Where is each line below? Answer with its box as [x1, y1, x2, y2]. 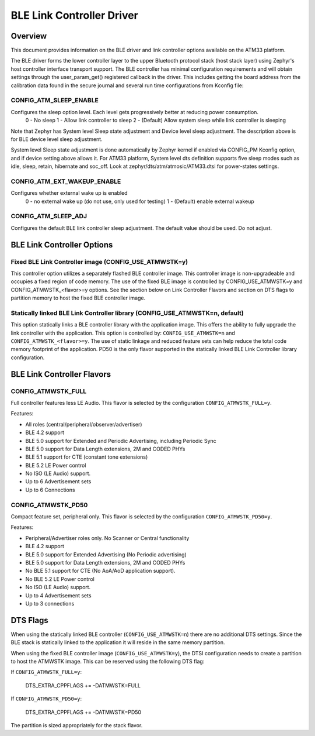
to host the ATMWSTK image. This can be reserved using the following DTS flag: [10, 658, 205, 665]
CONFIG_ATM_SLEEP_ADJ [10, 212, 87, 221]
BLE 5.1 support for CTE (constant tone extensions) [25, 453, 148, 460]
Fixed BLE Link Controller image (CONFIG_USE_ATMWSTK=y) [10, 257, 188, 266]
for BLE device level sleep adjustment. [10, 135, 103, 143]
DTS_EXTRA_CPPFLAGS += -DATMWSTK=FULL [25, 682, 141, 689]
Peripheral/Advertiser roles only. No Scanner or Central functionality [25, 534, 190, 541]
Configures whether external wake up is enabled [10, 190, 128, 197]
